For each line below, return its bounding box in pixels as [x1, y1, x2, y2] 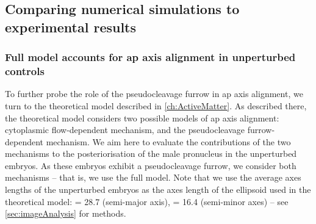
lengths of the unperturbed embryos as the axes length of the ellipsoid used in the [5, 183, 311, 196]
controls [5, 63, 45, 79]
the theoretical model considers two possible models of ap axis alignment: [5, 111, 279, 124]
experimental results [5, 17, 137, 36]
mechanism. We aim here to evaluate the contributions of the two [46, 135, 291, 148]
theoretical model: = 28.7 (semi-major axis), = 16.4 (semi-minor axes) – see [5, 195, 289, 208]
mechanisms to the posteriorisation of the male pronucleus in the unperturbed [5, 147, 297, 160]
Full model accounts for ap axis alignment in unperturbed [5, 49, 296, 65]
